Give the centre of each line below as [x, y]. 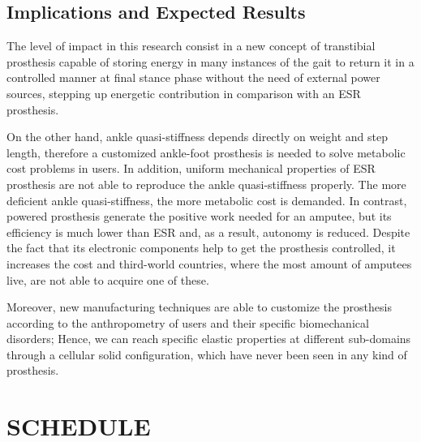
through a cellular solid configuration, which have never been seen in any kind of [207, 354]
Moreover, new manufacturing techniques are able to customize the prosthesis [199, 307]
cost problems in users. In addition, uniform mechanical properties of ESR [191, 168]
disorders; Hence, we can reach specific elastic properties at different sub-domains [209, 339]
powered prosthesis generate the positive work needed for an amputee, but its [199, 216]
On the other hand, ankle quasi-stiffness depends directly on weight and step [197, 137]
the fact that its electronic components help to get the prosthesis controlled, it [201, 248]
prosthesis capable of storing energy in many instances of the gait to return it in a [210, 61]
